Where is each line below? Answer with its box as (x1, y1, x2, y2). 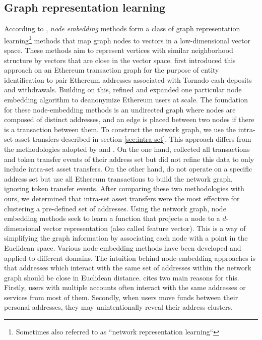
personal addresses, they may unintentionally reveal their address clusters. (4, 302, 233, 312)
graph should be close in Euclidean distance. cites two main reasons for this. (4, 272, 239, 282)
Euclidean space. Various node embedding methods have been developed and (4, 242, 241, 253)
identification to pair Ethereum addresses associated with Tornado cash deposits (4, 74, 252, 85)
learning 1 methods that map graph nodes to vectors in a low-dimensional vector (4, 33, 250, 45)
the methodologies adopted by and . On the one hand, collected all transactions (4, 143, 250, 154)
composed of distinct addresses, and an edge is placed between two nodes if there (4, 114, 254, 125)
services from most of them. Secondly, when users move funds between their (4, 292, 238, 302)
